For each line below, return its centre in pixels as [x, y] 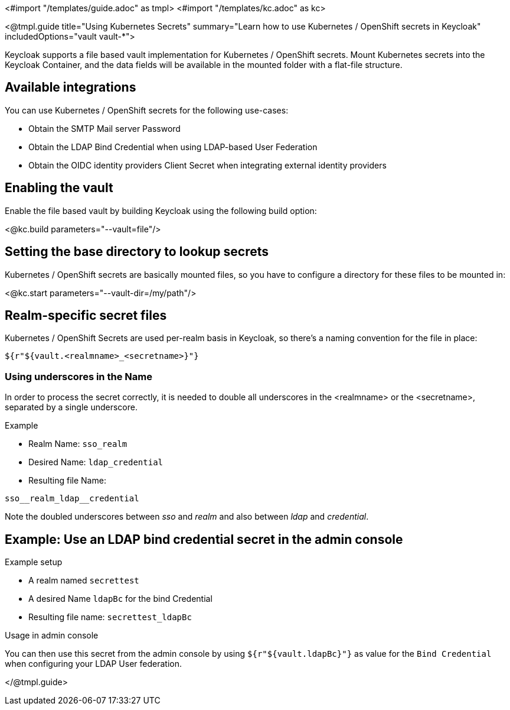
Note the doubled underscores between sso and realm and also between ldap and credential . [187, 517]
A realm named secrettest [84, 580]
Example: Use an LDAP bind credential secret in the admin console [204, 539]
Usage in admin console [52, 635]
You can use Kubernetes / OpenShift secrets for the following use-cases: [147, 110]
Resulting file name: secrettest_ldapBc [110, 617]
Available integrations [71, 87]
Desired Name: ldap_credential [96, 462]
